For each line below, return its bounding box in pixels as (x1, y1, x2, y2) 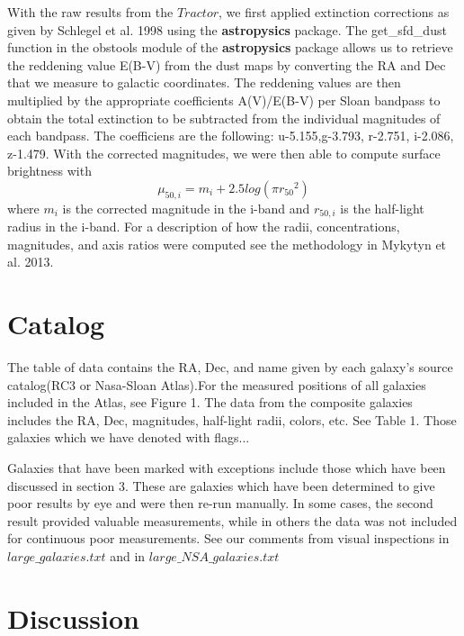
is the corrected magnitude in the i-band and (62, 198, 310, 217)
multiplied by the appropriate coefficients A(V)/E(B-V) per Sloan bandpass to (7, 90, 441, 109)
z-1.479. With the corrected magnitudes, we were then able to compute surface (7, 143, 441, 162)
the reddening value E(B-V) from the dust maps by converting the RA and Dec (7, 55, 446, 74)
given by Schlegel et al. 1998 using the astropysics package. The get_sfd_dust (7, 20, 447, 39)
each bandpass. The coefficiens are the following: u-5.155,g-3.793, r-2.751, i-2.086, (7, 126, 454, 145)
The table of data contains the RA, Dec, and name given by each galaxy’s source (7, 358, 453, 377)
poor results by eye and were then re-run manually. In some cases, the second (7, 494, 433, 513)
